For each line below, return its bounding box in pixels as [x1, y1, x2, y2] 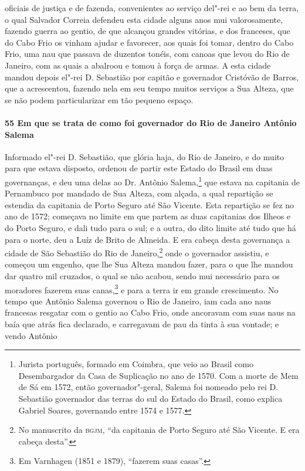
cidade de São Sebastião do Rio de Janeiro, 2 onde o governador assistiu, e [5, 245, 269, 259]
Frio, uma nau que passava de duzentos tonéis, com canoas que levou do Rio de [5, 48, 290, 60]
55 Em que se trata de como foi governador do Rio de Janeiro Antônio [5, 116, 297, 128]
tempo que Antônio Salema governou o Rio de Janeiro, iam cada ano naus [5, 294, 272, 307]
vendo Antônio [5, 329, 57, 341]
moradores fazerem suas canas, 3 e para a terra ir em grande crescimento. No [5, 282, 279, 296]
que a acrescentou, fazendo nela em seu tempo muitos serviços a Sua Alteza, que [5, 82, 294, 94]
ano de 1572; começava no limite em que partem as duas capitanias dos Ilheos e [5, 210, 291, 222]
